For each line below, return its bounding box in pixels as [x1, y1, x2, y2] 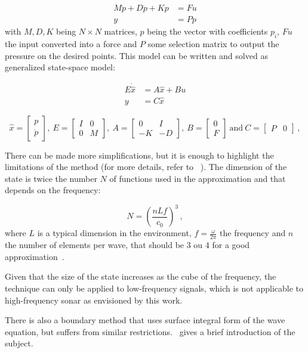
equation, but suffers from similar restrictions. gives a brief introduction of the [5, 325, 295, 337]
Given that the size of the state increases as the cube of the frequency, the [5, 270, 276, 283]
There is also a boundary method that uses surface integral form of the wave [5, 314, 285, 326]
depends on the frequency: [5, 184, 101, 196]
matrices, [104, 25, 137, 38]
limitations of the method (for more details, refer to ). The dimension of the [5, 160, 287, 173]
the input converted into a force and [5, 38, 137, 50]
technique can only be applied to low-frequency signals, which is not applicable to [5, 282, 304, 295]
